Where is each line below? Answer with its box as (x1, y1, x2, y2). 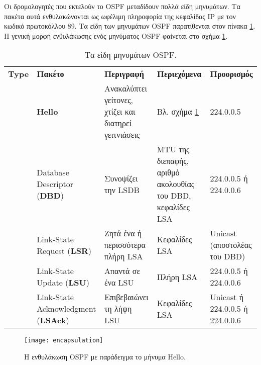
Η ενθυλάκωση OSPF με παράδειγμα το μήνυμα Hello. (24, 351, 186, 362)
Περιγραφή (104, 68, 144, 80)
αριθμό (157, 166, 180, 178)
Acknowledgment (37, 303, 96, 315)
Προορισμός (210, 68, 253, 80)
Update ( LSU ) (37, 277, 89, 289)
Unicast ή (210, 291, 244, 303)
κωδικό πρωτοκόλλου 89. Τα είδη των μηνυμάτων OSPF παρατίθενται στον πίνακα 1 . (4, 21, 255, 31)
